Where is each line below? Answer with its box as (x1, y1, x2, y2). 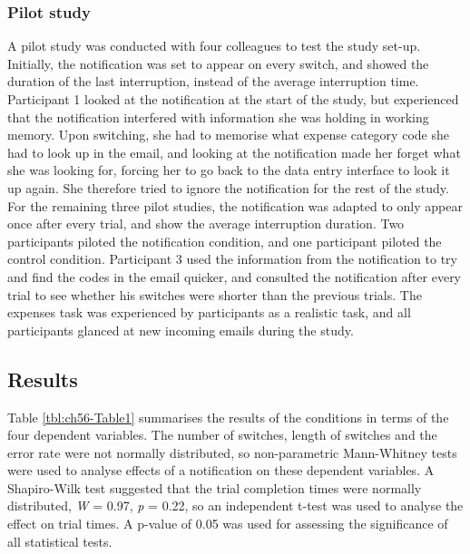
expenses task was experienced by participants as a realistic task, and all (7, 303, 411, 322)
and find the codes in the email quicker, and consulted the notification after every (7, 267, 462, 286)
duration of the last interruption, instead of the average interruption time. (7, 72, 419, 91)
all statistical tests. (7, 531, 113, 550)
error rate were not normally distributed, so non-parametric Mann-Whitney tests (7, 442, 457, 462)
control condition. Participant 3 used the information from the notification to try (7, 249, 457, 268)
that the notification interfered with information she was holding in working (7, 107, 429, 126)
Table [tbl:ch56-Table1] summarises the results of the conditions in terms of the (7, 407, 449, 426)
